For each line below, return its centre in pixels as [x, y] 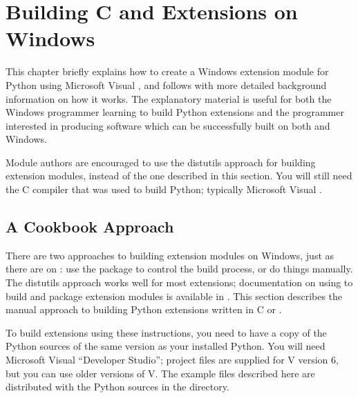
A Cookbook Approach [90, 227]
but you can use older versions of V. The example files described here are [160, 373]
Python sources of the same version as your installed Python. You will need [166, 346]
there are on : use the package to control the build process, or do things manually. [179, 269]
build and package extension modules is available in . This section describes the [174, 296]
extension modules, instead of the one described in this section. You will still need [179, 176]
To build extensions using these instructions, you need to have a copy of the [166, 332]
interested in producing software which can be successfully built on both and [168, 125]
